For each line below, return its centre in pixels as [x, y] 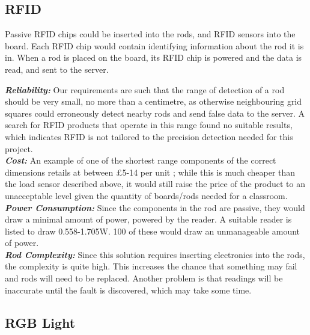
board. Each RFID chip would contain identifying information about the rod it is [154, 45]
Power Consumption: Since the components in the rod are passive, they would [155, 207]
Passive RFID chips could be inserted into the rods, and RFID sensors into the [150, 34]
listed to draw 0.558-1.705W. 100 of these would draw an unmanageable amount [153, 231]
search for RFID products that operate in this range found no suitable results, [149, 125]
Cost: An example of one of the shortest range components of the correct [141, 160]
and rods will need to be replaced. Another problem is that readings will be [144, 278]
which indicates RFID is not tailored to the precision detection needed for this [149, 136]
